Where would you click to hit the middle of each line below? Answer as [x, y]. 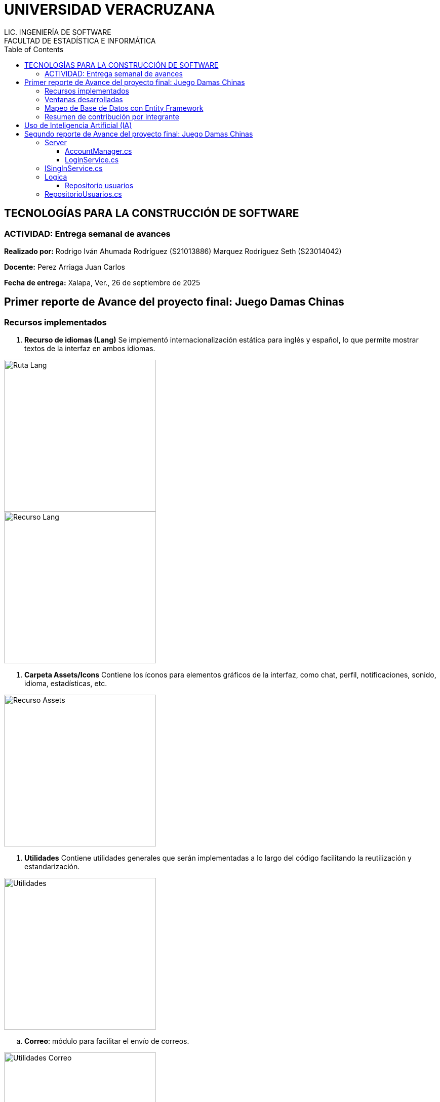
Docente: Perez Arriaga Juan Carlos [65, 267]
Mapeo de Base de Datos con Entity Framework [124, 108]
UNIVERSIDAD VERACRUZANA [110, 10]
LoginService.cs [92, 159]
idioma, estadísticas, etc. [66, 684]
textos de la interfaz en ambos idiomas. [90, 349]
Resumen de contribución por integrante [112, 116]
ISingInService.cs [74, 168]
